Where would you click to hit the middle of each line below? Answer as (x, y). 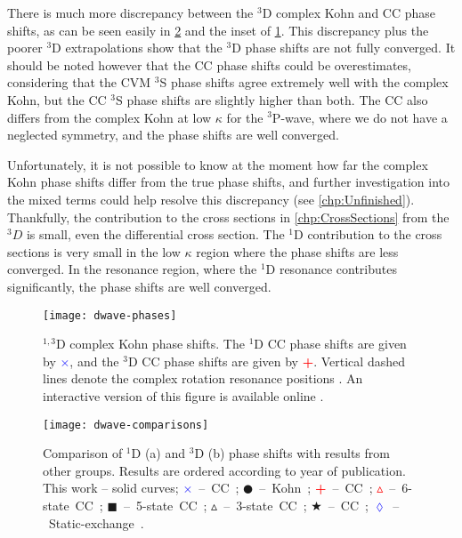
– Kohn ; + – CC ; (316, 488)
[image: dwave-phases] (110, 315)
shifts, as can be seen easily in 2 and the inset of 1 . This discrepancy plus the (218, 30)
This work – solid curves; (111, 488)
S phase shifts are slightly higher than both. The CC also (272, 99)
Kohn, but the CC (57, 99)
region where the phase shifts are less (297, 251)
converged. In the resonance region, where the (132, 269)
